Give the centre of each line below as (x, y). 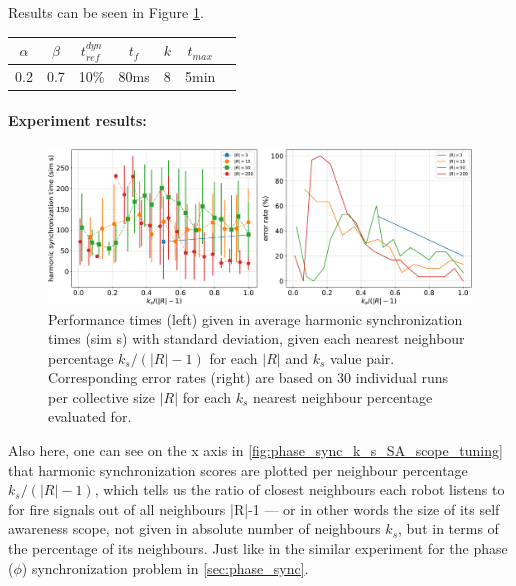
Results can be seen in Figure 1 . (106, 12)
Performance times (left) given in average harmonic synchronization (255, 318)
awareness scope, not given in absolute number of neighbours (194, 528)
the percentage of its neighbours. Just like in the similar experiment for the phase (258, 548)
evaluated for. (90, 416)
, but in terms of (448, 528)
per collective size (102, 396)
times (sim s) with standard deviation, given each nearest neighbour (256, 338)
